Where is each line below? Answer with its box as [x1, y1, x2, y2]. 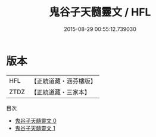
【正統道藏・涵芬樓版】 [30, 77, 97, 85]
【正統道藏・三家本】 [30, 88, 91, 96]
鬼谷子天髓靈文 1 [14, 124, 55, 132]
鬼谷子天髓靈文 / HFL [49, 5, 151, 19]
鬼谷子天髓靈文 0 [14, 117, 57, 124]
